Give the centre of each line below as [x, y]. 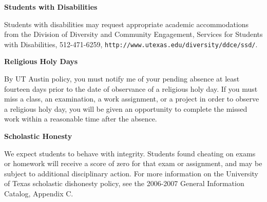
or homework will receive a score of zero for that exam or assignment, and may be [133, 163]
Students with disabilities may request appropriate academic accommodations [127, 24]
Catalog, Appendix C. [39, 193]
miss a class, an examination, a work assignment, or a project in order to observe [132, 99]
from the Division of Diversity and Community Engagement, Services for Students [133, 34]
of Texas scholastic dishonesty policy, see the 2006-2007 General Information [124, 183]
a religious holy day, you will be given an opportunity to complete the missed [126, 108]
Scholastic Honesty [38, 136]
